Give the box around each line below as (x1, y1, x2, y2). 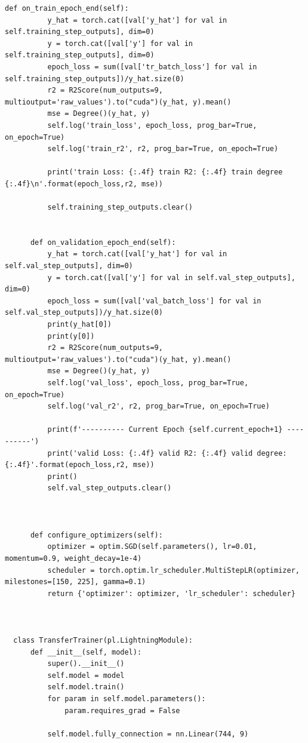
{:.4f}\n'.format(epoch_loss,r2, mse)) (5, 179, 163, 188)
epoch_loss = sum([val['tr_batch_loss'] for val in (47, 62, 257, 71)
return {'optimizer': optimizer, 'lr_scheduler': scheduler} (47, 589, 295, 598)
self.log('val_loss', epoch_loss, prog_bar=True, (47, 379, 249, 387)
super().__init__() (47, 659, 125, 668)
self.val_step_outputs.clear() (47, 484, 172, 493)
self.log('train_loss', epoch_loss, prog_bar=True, (47, 121, 257, 130)
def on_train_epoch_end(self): (5, 4, 129, 13)
